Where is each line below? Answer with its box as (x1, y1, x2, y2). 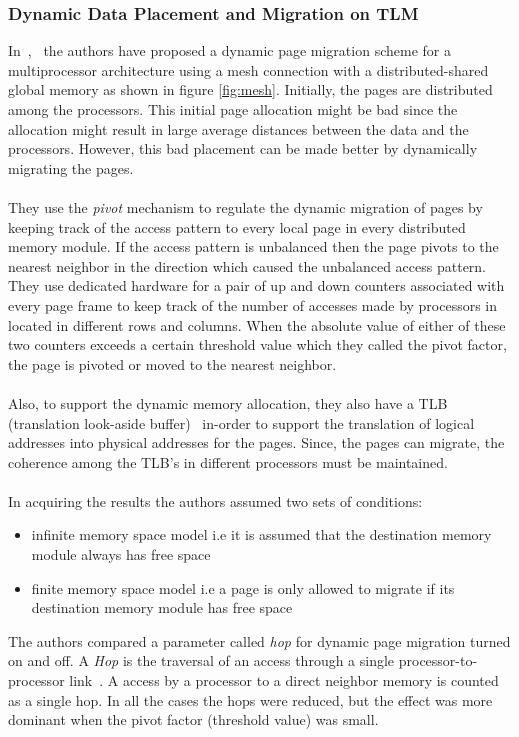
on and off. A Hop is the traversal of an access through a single (8, 650, 395, 671)
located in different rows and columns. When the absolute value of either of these (8, 314, 506, 335)
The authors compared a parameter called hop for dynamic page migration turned (8, 630, 511, 651)
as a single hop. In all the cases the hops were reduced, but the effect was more (8, 689, 493, 710)
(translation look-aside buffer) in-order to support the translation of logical (8, 412, 475, 433)
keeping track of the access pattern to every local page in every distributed (8, 216, 466, 237)
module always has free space (31, 544, 211, 565)
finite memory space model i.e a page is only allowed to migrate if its (31, 577, 455, 598)
